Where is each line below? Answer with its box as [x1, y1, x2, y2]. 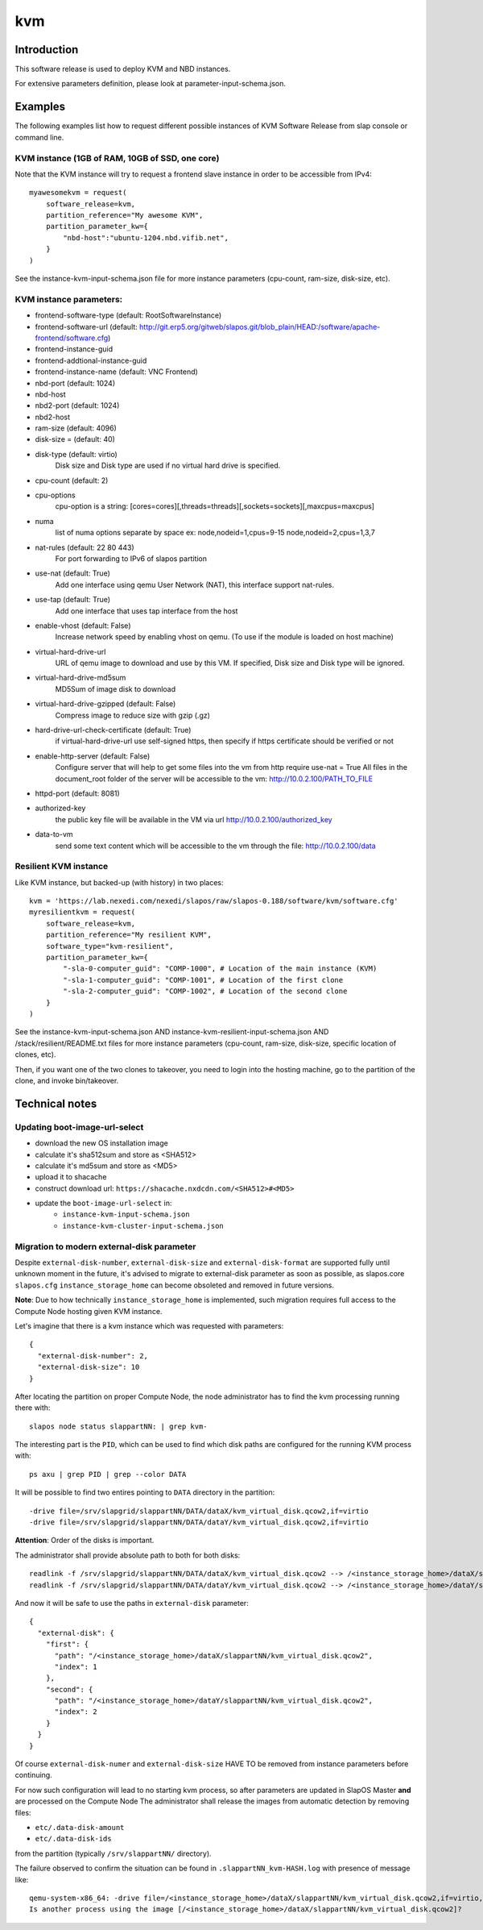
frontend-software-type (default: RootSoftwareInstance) [35, 310, 222, 320]
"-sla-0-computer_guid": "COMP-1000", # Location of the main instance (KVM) [63, 964, 378, 973]
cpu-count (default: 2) [35, 476, 109, 485]
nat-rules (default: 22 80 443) [35, 543, 134, 552]
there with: [14, 1403, 51, 1412]
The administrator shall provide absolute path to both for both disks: [14, 1550, 241, 1560]
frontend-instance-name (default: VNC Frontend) [35, 367, 199, 376]
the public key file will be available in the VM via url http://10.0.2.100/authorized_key [55, 814, 333, 824]
